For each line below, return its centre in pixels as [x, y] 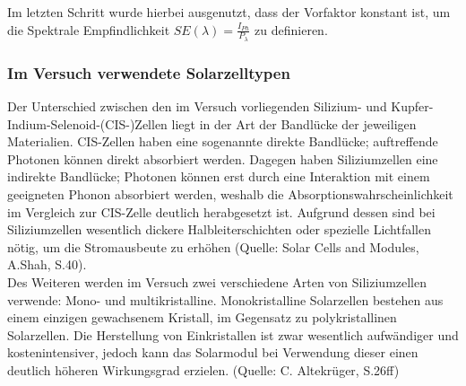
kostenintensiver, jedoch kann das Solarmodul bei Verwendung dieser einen [213, 352]
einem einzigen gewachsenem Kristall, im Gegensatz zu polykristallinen [202, 317]
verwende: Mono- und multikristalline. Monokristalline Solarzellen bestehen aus [225, 299]
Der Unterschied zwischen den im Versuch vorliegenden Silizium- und [197, 106]
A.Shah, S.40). [47, 264]
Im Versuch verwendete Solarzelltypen [149, 72]
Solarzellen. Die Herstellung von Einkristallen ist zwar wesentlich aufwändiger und [233, 334]
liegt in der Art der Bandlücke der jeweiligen [294, 123]
